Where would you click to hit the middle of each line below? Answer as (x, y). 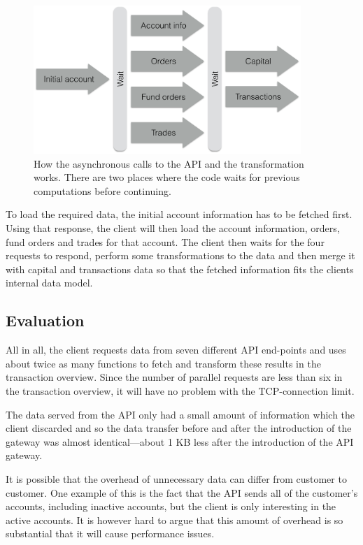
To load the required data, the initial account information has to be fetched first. (179, 214)
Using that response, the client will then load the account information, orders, (173, 228)
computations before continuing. (102, 190)
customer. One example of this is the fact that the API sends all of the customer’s (182, 492)
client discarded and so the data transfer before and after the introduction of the (179, 428)
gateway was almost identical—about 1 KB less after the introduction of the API (180, 441)
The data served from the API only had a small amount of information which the (180, 414)
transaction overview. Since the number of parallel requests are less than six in (174, 377)
